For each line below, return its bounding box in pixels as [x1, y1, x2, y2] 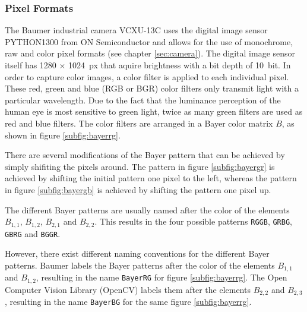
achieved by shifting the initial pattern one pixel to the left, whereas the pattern [5, 172, 297, 184]
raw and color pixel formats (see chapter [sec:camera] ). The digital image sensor [5, 47, 296, 59]
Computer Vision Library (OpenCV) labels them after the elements [5, 283, 251, 295]
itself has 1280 [5, 59, 56, 71]
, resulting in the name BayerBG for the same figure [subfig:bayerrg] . [5, 295, 252, 308]
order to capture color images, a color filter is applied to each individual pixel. [5, 70, 289, 83]
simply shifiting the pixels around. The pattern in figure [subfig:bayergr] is [5, 160, 275, 172]
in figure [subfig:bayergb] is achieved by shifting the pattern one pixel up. [5, 183, 271, 196]
